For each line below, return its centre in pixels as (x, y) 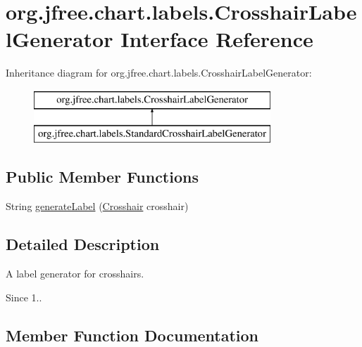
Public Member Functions (102, 177)
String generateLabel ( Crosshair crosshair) (97, 206)
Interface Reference (217, 39)
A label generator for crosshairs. (75, 274)
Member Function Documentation (132, 335)
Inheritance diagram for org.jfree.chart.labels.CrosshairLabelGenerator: (159, 73)
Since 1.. (24, 297)
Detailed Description (83, 244)
